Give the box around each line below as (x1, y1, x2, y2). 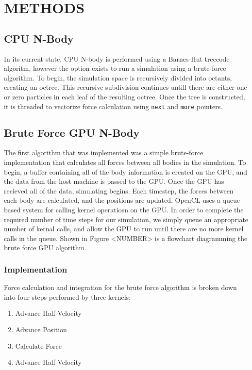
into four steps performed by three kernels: (4, 291, 131, 302)
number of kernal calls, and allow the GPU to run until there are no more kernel (4, 224, 244, 234)
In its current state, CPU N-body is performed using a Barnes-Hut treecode (4, 53, 230, 64)
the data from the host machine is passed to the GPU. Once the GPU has (4, 176, 224, 186)
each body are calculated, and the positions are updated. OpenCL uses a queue (4, 195, 240, 205)
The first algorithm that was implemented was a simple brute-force (4, 147, 203, 158)
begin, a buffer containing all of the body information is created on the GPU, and (4, 166, 248, 177)
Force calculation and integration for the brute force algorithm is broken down (4, 282, 237, 292)
